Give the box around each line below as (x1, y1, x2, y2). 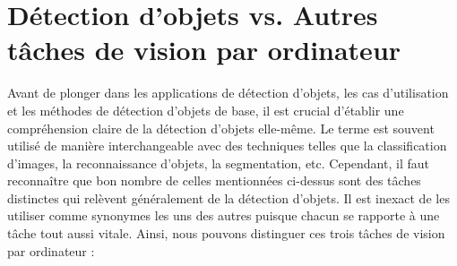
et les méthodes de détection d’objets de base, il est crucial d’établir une (7, 100, 404, 119)
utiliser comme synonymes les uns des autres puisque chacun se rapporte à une (7, 206, 440, 225)
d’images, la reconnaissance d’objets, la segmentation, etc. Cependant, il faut (7, 153, 429, 172)
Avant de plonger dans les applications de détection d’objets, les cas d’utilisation (7, 83, 449, 102)
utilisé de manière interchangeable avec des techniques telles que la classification (7, 136, 447, 155)
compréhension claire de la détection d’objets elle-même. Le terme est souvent (7, 118, 435, 137)
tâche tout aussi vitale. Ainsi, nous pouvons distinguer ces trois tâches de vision (7, 224, 445, 243)
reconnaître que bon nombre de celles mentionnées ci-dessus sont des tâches (7, 171, 421, 190)
